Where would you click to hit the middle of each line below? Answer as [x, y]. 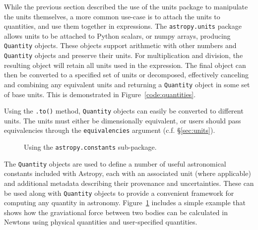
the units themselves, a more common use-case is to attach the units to [112, 16]
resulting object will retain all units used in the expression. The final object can [125, 65]
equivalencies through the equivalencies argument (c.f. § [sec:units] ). [110, 130]
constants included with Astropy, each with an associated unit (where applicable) [128, 173]
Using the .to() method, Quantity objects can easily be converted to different [124, 111]
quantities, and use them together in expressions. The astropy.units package [123, 26]
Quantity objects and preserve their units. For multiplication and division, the [124, 55]
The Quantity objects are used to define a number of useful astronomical [115, 163]
